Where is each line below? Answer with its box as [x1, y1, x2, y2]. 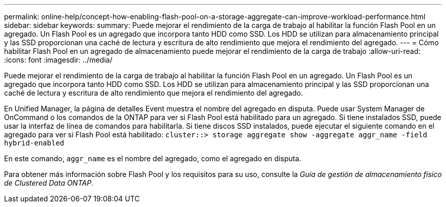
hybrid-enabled [4, 139, 65, 147]
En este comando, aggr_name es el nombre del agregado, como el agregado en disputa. [4, 154, 301, 163]
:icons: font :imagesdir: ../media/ [4, 55, 113, 64]
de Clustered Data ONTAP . [4, 179, 94, 187]
